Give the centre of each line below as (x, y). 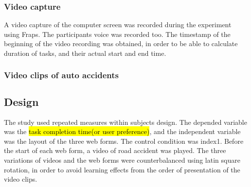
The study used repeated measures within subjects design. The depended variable (125, 122)
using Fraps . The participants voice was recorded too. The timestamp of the (117, 34)
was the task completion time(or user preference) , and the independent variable (122, 131)
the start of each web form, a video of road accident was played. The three (115, 150)
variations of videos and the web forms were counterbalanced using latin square (122, 160)
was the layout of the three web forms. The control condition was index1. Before (124, 141)
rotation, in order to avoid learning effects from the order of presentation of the (122, 169)
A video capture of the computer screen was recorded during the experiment (118, 25)
